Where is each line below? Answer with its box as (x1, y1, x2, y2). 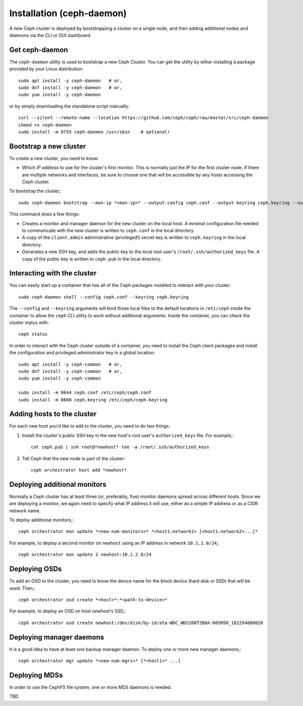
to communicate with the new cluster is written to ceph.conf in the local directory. (22, 228, 195, 233)
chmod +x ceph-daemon (18, 122, 72, 128)
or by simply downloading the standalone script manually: (9, 103, 130, 109)
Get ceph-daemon (9, 46, 68, 54)
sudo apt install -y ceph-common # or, (18, 361, 122, 367)
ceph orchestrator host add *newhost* (31, 467, 127, 473)
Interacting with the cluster (9, 269, 97, 278)
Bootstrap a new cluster (9, 142, 86, 150)
